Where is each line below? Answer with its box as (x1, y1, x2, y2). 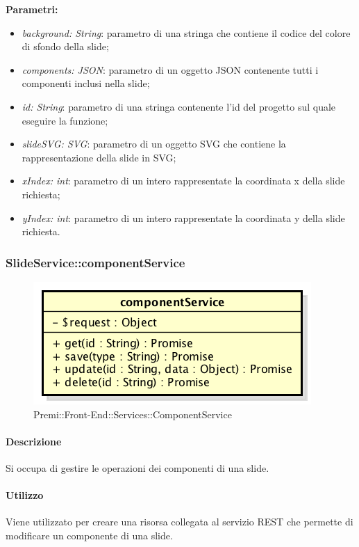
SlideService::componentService (6, 253, 185, 271)
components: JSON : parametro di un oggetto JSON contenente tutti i (22, 62, 319, 77)
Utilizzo (6, 488, 44, 502)
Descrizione (6, 434, 62, 448)
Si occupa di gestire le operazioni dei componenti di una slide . (6, 460, 269, 475)
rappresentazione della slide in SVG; (22, 150, 176, 164)
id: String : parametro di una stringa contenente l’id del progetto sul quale (22, 99, 336, 113)
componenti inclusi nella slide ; (22, 76, 150, 90)
